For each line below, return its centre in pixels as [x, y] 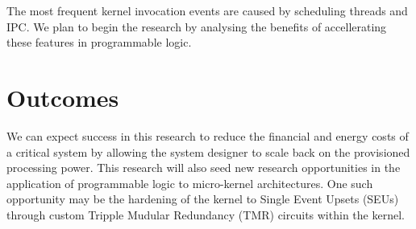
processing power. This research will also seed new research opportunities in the [204, 168]
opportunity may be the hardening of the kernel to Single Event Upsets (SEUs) [203, 199]
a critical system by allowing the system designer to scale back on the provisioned [208, 151]
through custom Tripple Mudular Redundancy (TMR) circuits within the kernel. [206, 214]
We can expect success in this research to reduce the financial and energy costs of [208, 135]
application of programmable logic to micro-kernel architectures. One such [190, 183]
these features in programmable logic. [99, 42]
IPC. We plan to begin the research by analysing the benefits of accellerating [197, 26]
